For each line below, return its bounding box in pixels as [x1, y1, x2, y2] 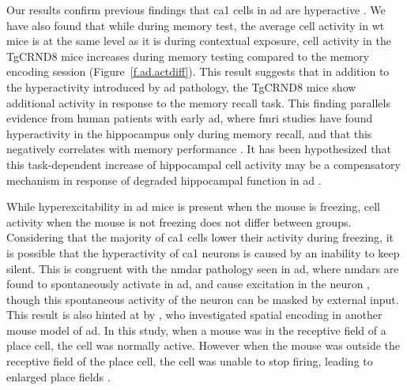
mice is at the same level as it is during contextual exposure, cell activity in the [6, 32, 391, 49]
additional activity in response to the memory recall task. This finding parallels [6, 94, 390, 111]
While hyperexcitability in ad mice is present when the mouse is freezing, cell [6, 198, 380, 215]
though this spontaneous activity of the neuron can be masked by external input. [6, 291, 399, 307]
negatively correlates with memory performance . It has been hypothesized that [6, 141, 391, 157]
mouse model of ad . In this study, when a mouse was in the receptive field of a [6, 321, 386, 338]
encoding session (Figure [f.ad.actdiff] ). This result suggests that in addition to [6, 63, 390, 80]
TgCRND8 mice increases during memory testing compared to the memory [6, 47, 370, 64]
